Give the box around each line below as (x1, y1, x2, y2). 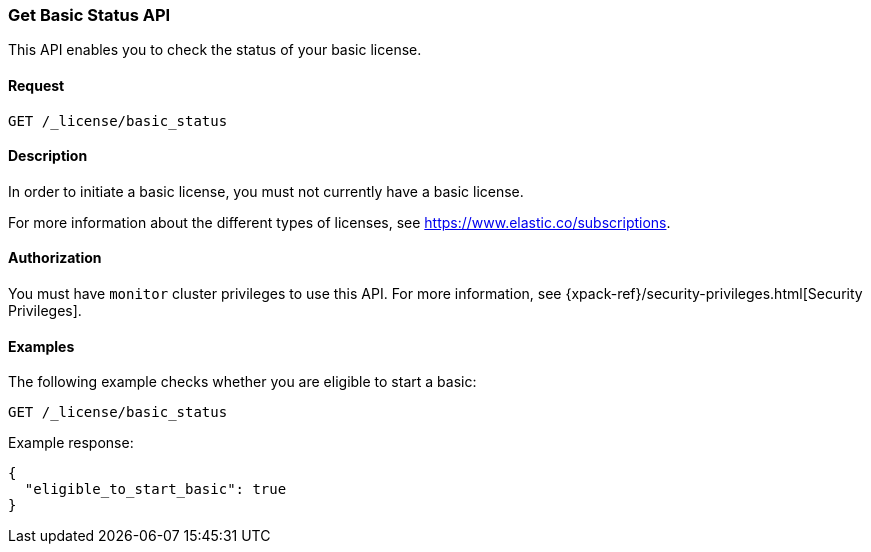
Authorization (8, 249, 102, 267)
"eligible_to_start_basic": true (24, 481, 287, 498)
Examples (8, 337, 75, 355)
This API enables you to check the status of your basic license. (8, 41, 422, 59)
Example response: (8, 434, 134, 452)
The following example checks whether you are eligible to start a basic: (8, 373, 477, 391)
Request (8, 76, 65, 94)
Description (8, 147, 88, 165)
